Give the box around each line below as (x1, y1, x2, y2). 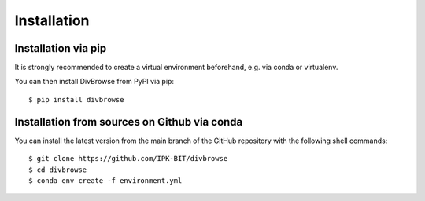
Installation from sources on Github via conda (14, 115, 243, 129)
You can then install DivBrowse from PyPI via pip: (14, 77, 175, 86)
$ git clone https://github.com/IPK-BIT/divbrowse (28, 154, 228, 163)
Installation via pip (14, 42, 107, 55)
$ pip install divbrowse (28, 95, 124, 104)
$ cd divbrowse (28, 165, 87, 174)
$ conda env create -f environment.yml (28, 176, 183, 185)
